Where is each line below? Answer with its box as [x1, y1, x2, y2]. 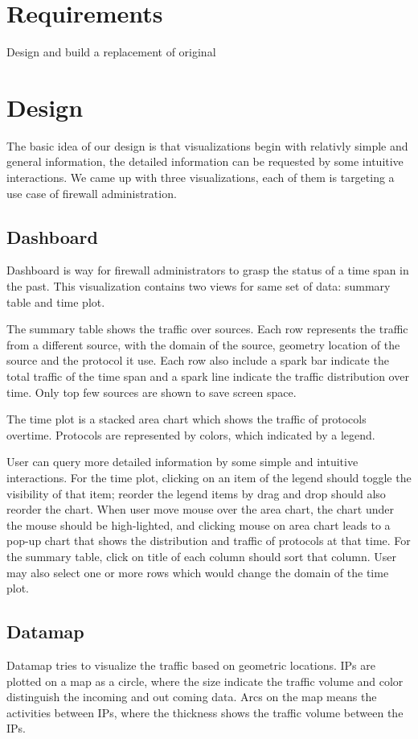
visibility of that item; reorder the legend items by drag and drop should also [6, 485, 386, 502]
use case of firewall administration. [6, 184, 177, 201]
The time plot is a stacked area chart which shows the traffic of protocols [6, 411, 367, 427]
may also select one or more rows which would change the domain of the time [6, 564, 389, 580]
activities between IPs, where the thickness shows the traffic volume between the [6, 704, 404, 720]
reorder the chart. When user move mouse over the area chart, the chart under [6, 501, 394, 518]
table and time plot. [6, 293, 105, 310]
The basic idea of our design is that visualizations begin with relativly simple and [6, 137, 408, 154]
